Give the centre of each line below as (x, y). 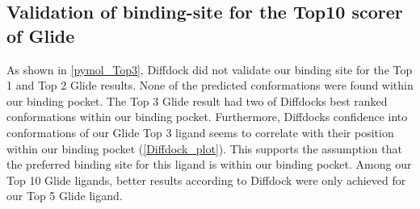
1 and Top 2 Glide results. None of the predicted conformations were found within (210, 85)
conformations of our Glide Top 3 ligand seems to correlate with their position (200, 132)
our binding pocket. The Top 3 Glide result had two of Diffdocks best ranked (197, 100)
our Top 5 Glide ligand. (65, 196)
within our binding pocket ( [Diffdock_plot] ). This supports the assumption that (204, 148)
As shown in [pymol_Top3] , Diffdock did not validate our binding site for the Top (210, 69)
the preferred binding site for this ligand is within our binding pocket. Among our (209, 164)
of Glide (41, 35)
